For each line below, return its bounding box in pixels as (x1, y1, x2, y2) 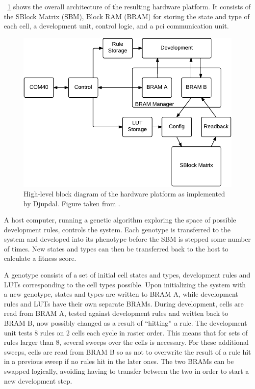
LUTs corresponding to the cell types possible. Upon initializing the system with (4, 279, 246, 289)
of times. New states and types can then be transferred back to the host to (4, 243, 229, 253)
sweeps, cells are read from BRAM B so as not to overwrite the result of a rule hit (4, 346, 251, 357)
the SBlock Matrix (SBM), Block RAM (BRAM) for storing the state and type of (4, 11, 250, 21)
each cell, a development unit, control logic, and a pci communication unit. (4, 21, 229, 31)
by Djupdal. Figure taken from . (24, 198, 120, 208)
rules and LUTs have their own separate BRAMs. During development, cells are (4, 298, 244, 308)
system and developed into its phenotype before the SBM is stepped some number (4, 234, 251, 244)
